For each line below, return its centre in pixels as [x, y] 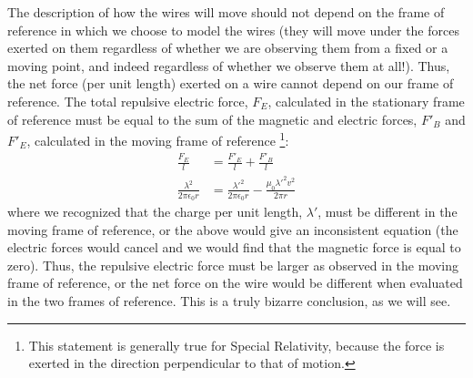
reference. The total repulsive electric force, [128, 101]
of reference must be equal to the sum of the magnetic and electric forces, [212, 119]
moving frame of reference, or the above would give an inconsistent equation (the [233, 229]
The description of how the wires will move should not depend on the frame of [226, 12]
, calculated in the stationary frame [366, 101]
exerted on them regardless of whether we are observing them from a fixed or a [228, 48]
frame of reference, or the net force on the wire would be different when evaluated [235, 283]
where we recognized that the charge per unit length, [155, 212]
